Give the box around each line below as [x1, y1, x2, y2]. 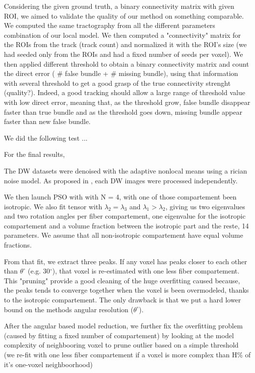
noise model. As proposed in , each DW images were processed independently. [4, 175, 238, 185]
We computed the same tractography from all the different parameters [4, 20, 215, 30]
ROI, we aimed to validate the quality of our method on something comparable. [4, 10, 244, 21]
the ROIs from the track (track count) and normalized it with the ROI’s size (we [4, 39, 247, 50]
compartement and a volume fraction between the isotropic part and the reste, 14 [4, 220, 249, 230]
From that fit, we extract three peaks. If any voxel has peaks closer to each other [4, 256, 247, 266]
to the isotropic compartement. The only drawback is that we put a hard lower [4, 295, 241, 305]
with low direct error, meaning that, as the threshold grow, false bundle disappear [4, 97, 251, 107]
